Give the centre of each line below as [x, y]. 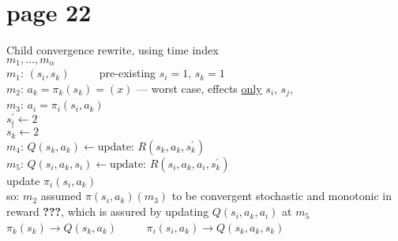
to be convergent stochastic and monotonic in [282, 196]
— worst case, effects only [199, 88]
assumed [61, 196]
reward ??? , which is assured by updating [108, 211]
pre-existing [128, 73]
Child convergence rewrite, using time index [113, 50]
